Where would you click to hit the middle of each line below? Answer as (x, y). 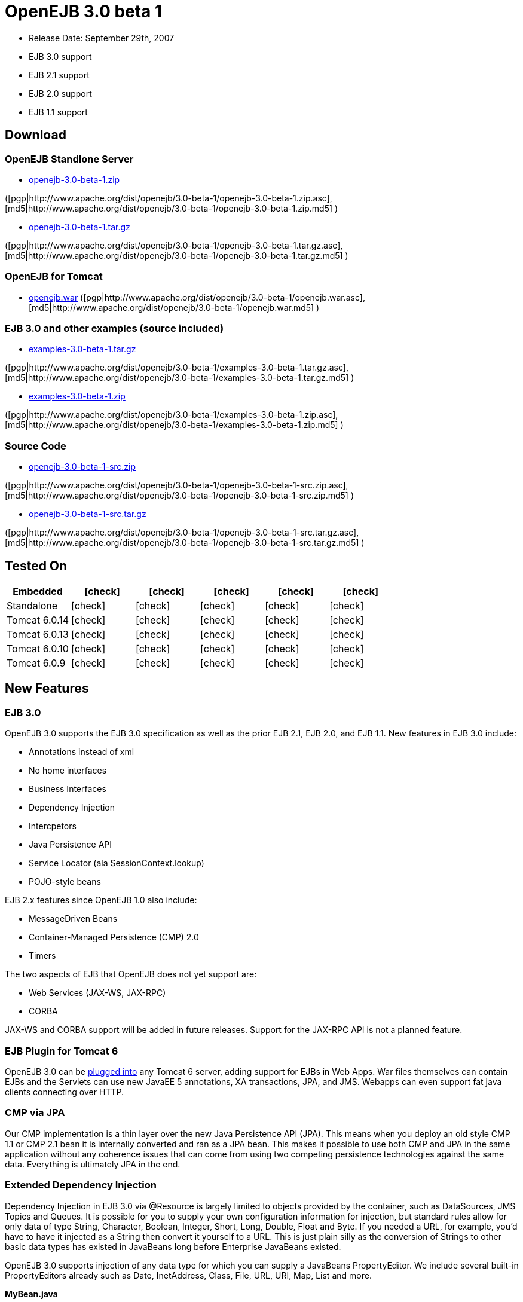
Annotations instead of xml (82, 752)
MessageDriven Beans (73, 919)
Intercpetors (53, 826)
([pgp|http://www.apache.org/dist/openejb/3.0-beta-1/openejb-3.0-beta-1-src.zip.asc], (177, 485)
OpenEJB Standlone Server (69, 159)
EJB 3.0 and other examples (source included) (114, 328)
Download (36, 135)
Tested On (36, 566)
